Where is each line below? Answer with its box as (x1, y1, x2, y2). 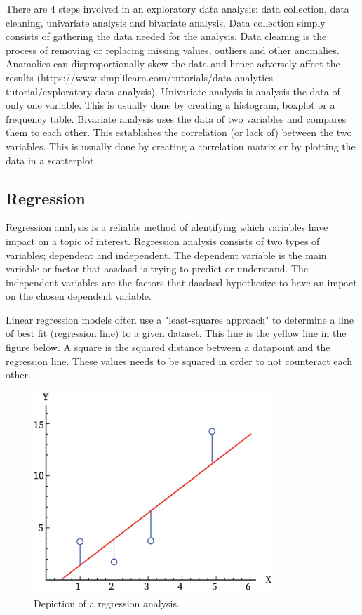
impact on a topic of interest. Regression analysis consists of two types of (6, 233, 320, 248)
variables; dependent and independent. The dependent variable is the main (6, 247, 327, 262)
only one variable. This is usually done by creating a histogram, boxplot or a (6, 98, 335, 112)
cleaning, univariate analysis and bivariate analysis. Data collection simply (6, 15, 326, 29)
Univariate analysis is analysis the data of (161, 84, 340, 98)
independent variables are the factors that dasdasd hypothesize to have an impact (6, 275, 357, 289)
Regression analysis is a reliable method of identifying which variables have (6, 220, 328, 234)
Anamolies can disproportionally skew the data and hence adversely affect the (6, 56, 340, 71)
